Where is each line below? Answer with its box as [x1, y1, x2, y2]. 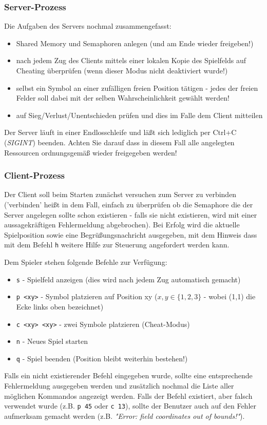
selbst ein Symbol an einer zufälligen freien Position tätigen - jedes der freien [16, 82, 258, 93]
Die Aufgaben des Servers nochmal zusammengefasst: [4, 21, 171, 31]
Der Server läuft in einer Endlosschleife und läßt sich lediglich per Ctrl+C [4, 127, 237, 138]
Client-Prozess [4, 169, 65, 182]
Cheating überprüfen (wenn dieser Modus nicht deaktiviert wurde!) [16, 65, 228, 75]
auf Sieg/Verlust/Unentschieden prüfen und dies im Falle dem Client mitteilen [16, 109, 263, 120]
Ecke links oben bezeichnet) [16, 301, 104, 312]
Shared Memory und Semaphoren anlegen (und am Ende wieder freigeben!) [16, 37, 254, 48]
